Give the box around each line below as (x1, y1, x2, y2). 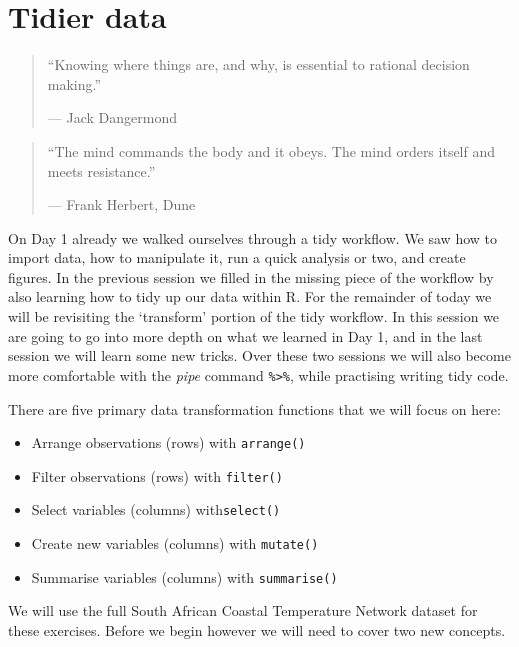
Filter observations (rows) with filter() (31, 465, 283, 486)
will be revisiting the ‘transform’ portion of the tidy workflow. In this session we (8, 306, 500, 327)
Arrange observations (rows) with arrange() (31, 432, 306, 453)
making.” (47, 73, 102, 94)
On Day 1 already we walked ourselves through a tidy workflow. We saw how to (8, 227, 497, 248)
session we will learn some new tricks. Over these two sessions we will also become (8, 345, 511, 366)
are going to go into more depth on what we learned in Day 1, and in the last (8, 325, 483, 346)
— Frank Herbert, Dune (47, 194, 196, 215)
